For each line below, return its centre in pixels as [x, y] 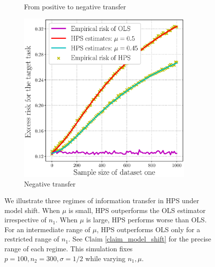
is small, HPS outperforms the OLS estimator [137, 210]
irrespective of [25, 220]
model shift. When [32, 210]
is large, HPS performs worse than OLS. [146, 220]
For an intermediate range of [48, 229]
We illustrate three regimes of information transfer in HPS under [102, 200]
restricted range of [32, 239]
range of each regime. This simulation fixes [69, 249]
